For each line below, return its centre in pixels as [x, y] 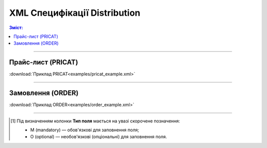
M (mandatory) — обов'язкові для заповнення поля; [85, 130]
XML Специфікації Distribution [75, 13]
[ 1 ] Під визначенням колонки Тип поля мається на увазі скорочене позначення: [95, 121]
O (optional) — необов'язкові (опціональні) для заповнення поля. [99, 137]
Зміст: [16, 28]
